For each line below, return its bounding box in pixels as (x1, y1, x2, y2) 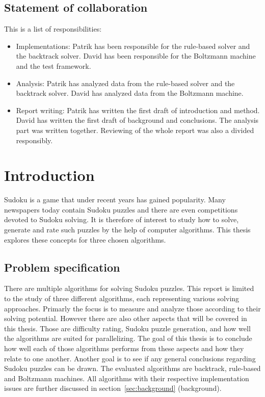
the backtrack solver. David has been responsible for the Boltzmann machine (16, 50, 256, 61)
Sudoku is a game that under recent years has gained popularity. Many (4, 194, 226, 205)
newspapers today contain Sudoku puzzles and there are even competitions (4, 204, 238, 215)
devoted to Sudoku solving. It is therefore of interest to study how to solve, (4, 214, 239, 225)
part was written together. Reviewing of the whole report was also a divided (16, 124, 254, 135)
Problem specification (4, 259, 120, 275)
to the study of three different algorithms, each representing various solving (4, 293, 240, 304)
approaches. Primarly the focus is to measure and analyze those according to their (4, 303, 261, 313)
